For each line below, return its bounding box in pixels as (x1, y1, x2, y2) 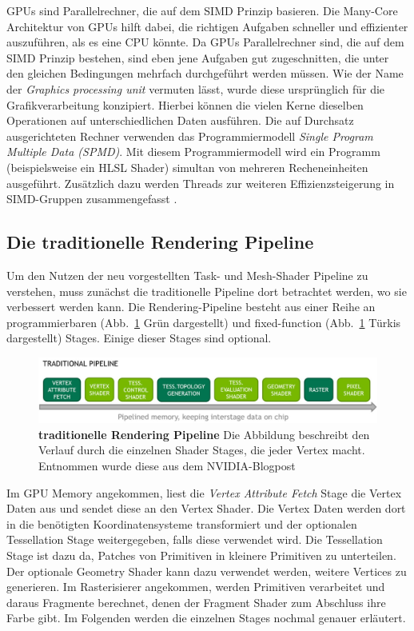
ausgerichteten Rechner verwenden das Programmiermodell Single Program (6, 127, 373, 144)
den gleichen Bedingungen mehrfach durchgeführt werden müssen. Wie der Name (6, 65, 404, 82)
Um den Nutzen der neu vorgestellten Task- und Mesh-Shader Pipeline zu (6, 266, 368, 283)
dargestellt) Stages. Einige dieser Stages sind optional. (6, 329, 272, 346)
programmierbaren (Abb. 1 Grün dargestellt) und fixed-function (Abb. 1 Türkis (6, 314, 401, 330)
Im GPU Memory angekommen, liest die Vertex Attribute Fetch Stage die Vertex (6, 484, 402, 501)
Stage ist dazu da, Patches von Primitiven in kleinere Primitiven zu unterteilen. (6, 547, 396, 564)
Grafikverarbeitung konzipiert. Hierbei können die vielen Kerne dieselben (6, 96, 364, 113)
